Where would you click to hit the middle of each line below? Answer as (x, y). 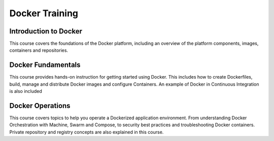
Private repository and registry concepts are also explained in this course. (87, 132)
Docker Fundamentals (45, 65)
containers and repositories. (39, 50)
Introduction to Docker (46, 31)
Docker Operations (40, 106)
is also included (26, 91)
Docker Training (44, 13)
